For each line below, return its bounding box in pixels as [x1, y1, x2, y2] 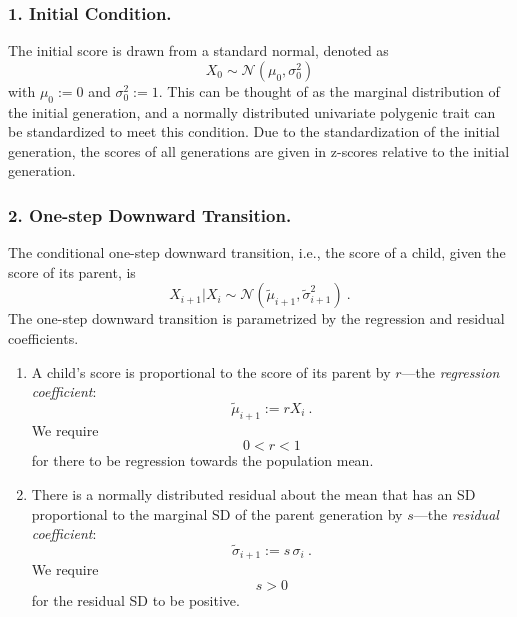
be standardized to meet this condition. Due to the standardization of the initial [8, 121, 500, 142]
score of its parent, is [8, 261, 136, 282]
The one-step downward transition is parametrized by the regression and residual [8, 308, 505, 329]
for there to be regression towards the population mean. [31, 450, 374, 471]
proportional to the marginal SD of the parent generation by [31, 503, 403, 524]
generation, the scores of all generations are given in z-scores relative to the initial [8, 140, 510, 161]
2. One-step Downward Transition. [8, 202, 292, 227]
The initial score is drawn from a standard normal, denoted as [8, 40, 389, 61]
